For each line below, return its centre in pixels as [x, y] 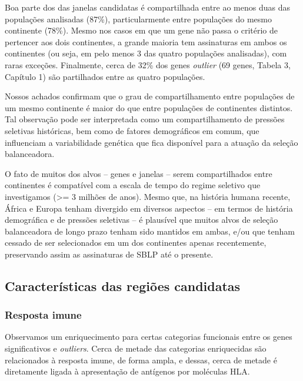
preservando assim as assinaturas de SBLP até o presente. [109, 254]
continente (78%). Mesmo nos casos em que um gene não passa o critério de [141, 30]
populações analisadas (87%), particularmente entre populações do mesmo [138, 19]
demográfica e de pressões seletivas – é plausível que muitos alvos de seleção [141, 220]
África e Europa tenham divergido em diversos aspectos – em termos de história [149, 208]
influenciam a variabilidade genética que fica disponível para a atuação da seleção [151, 142]
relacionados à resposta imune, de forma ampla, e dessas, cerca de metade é [141, 360]
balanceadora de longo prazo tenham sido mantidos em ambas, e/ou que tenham [150, 231]
